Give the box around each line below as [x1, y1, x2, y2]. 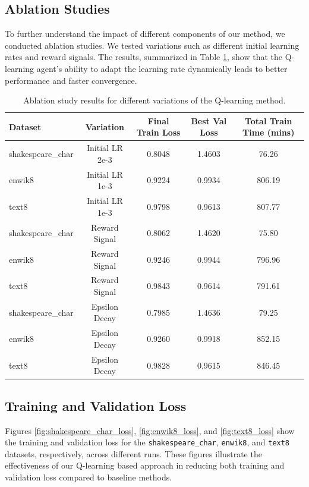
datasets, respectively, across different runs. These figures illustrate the [5, 447, 262, 460]
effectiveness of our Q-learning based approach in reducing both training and [5, 459, 285, 472]
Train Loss [136, 126, 181, 139]
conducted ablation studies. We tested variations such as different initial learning [5, 39, 299, 51]
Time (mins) [242, 126, 295, 139]
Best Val [191, 114, 227, 127]
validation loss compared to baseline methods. [5, 471, 172, 483]
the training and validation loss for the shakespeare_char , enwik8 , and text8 [5, 436, 290, 448]
